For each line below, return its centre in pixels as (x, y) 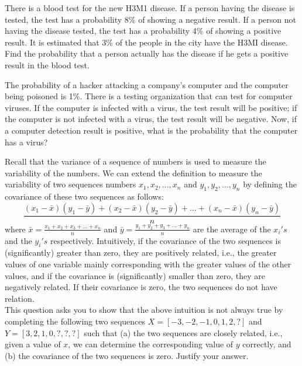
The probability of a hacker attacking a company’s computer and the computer (147, 84)
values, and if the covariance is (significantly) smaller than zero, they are (135, 275)
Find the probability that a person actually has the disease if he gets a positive (147, 53)
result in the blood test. (47, 65)
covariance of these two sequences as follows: (84, 196)
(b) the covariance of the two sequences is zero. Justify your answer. (127, 355)
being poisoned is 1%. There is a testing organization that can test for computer (149, 96)
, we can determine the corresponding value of (151, 344)
